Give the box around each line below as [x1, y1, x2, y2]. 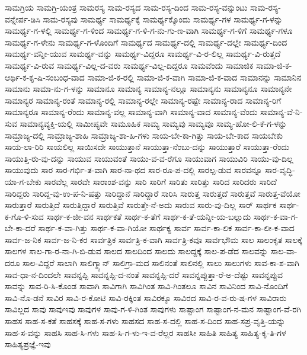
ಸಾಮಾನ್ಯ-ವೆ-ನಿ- [260, 105, 303, 118]
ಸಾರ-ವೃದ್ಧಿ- [265, 164, 295, 176]
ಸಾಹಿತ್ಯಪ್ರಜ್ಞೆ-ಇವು [5, 338, 51, 350]
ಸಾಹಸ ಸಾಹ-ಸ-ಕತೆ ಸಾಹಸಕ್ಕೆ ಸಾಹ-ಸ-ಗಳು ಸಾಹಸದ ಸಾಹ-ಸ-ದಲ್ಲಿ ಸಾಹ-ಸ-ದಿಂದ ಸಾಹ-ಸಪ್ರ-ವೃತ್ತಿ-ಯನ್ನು [5, 315, 286, 327]
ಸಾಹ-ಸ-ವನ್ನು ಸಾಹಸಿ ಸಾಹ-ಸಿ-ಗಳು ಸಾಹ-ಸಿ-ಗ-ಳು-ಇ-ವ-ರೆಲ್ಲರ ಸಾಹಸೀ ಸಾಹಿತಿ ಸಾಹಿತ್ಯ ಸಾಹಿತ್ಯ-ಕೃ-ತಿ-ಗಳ [5, 326, 286, 338]
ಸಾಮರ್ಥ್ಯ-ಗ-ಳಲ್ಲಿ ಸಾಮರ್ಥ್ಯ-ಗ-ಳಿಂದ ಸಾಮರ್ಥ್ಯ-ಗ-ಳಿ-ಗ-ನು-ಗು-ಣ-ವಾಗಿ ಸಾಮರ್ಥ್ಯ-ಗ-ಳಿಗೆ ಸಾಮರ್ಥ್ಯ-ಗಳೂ [5, 24, 293, 37]
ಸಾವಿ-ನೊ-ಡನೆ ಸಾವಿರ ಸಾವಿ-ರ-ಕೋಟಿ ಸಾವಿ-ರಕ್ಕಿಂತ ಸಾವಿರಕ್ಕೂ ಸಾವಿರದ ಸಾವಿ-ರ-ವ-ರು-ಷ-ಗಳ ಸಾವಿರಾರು [5, 291, 287, 303]
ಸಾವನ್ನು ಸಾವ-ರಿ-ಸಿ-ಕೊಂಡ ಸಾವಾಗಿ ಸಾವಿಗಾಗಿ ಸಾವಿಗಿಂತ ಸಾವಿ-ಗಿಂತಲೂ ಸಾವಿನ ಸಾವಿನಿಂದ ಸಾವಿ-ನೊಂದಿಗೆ [5, 280, 288, 292]
